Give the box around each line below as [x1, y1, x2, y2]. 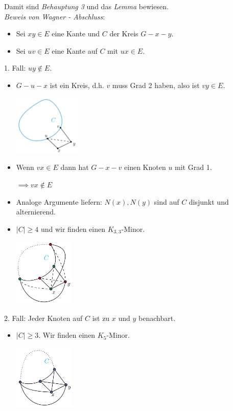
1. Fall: [4, 62, 26, 73]
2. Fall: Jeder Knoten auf [4, 312, 83, 323]
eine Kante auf [52, 45, 98, 56]
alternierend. [16, 206, 56, 217]
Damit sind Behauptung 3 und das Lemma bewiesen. [4, 1, 169, 11]
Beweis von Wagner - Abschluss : [4, 11, 105, 21]
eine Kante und [52, 28, 100, 39]
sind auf [154, 196, 179, 207]
